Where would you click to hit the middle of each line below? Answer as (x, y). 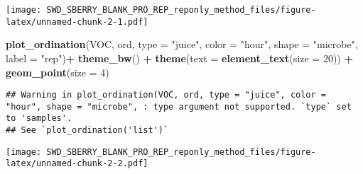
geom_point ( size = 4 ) (58, 72)
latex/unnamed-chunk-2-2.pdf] (77, 164)
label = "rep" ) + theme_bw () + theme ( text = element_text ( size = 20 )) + (179, 58)
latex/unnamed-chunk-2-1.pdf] (77, 22)
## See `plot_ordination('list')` (87, 130)
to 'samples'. (39, 118)
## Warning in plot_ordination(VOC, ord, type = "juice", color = (166, 95)
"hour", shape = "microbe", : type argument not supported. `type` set (179, 106)
